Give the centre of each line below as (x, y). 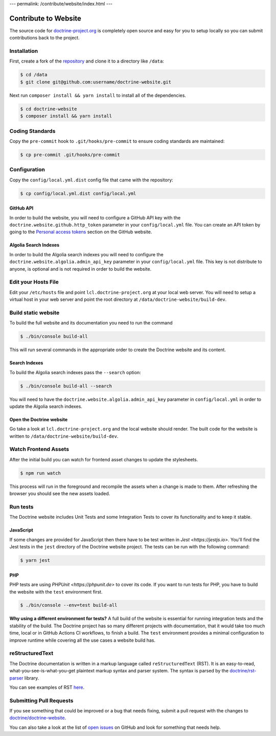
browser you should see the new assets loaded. (60, 494)
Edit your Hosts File (34, 282)
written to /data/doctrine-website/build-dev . (64, 436)
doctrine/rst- (243, 671)
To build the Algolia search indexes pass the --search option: (75, 372)
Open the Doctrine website (39, 419)
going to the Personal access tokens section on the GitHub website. (81, 232)
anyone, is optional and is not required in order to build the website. (80, 269)
